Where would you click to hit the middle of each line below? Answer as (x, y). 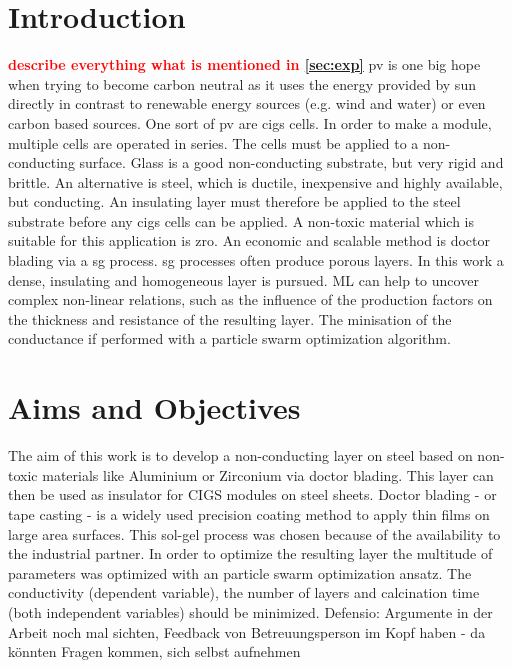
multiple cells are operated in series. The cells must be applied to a (213, 142)
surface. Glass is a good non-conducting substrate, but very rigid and (291, 162)
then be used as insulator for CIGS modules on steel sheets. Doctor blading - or (252, 494)
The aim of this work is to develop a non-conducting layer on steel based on (240, 455)
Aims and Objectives (154, 407)
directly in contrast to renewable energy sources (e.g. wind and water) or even (247, 103)
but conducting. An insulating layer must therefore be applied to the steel (234, 201)
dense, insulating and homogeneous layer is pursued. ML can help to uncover (243, 279)
